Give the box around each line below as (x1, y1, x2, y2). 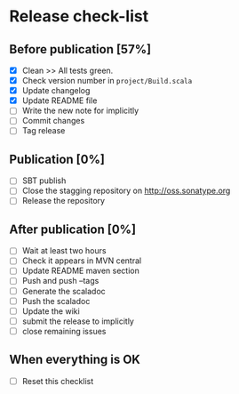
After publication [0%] (9, 221, 136, 237)
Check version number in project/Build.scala (21, 76, 193, 86)
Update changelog (21, 85, 91, 96)
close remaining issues (21, 326, 107, 336)
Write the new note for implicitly (21, 105, 139, 117)
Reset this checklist (21, 375, 94, 386)
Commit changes (21, 116, 85, 126)
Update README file (21, 95, 98, 106)
